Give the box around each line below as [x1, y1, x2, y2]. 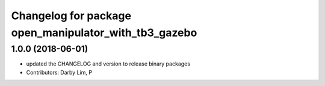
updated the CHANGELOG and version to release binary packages [26, 60, 191, 67]
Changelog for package [11, 9, 132, 22]
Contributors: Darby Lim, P [26, 69, 93, 76]
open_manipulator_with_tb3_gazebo [11, 26, 197, 39]
